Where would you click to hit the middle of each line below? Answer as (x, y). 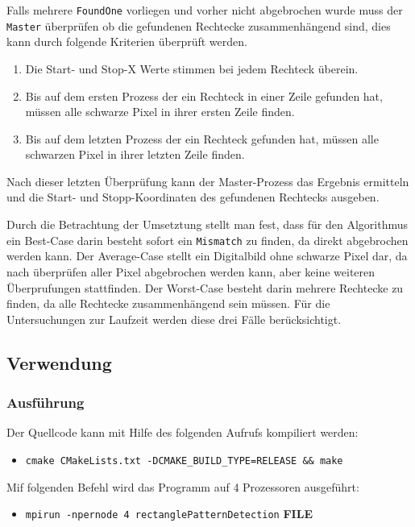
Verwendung (59, 362)
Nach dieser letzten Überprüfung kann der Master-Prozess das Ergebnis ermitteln (208, 181)
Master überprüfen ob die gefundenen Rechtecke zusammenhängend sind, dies (199, 25)
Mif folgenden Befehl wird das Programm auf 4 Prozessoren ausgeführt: (183, 486)
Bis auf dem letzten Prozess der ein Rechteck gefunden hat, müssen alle (202, 138)
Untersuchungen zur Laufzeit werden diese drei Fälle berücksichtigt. (174, 319)
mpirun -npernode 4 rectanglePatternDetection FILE (169, 514)
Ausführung (46, 402)
